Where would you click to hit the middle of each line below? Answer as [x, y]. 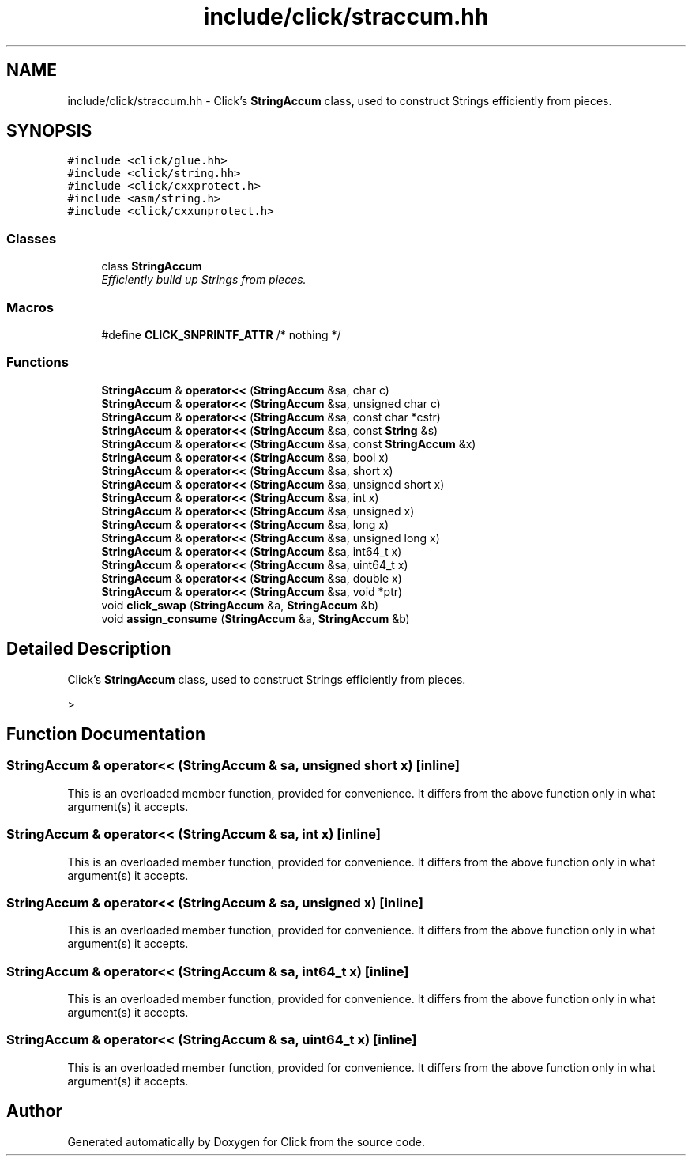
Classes [32, 238]
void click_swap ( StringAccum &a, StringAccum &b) [240, 605]
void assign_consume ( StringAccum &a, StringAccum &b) [256, 618]
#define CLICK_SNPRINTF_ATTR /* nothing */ [221, 334]
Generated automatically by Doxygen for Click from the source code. [246, 1141]
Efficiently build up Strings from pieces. [204, 280]
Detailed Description [89, 649]
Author [34, 1111]
